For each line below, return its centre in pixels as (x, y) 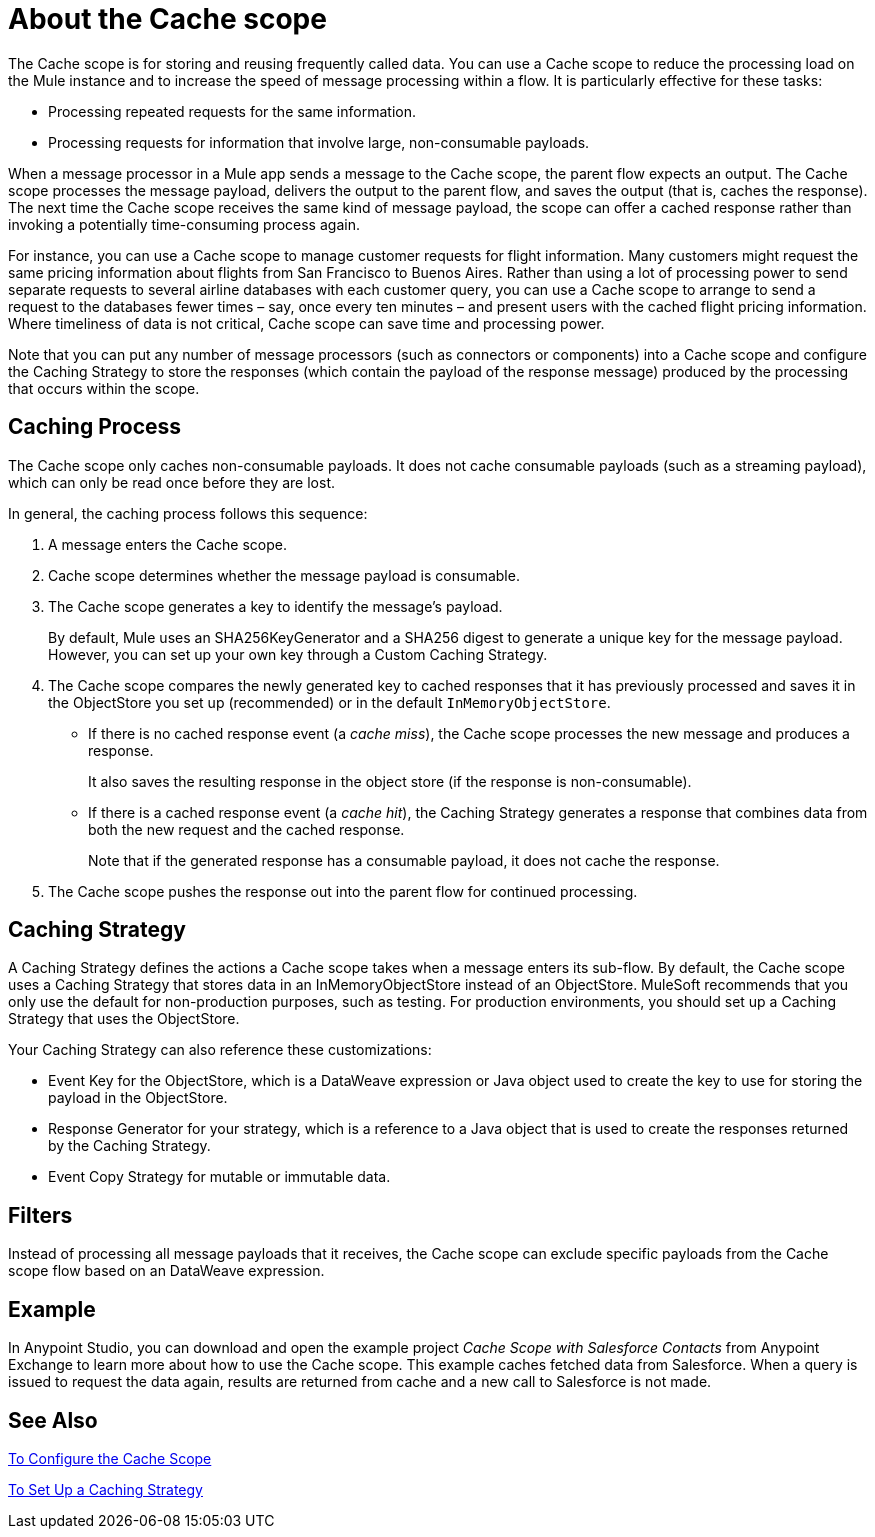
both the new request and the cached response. (246, 829)
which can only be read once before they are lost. (171, 482)
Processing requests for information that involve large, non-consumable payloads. (319, 142)
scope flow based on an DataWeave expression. (166, 1271)
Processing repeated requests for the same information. (232, 111)
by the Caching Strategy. (129, 1146)
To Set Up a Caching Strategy (105, 1489)
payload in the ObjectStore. (138, 1098)
